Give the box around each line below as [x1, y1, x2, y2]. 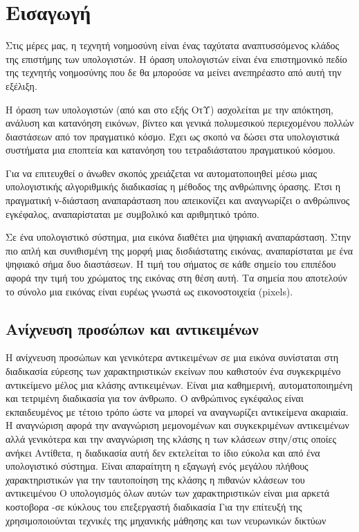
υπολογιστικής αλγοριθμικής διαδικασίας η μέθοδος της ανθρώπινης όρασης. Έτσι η [6, 179, 341, 194]
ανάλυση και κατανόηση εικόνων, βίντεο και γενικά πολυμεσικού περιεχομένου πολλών [6, 116, 354, 130]
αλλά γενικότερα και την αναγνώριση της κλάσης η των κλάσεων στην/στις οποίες [6, 431, 336, 446]
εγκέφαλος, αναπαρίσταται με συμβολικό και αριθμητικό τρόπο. [6, 206, 259, 221]
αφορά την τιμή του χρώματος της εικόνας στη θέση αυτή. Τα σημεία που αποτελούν [6, 270, 347, 285]
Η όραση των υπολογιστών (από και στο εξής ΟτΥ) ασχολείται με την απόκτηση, [6, 102, 333, 116]
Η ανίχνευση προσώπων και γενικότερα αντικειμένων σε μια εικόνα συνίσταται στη [6, 350, 339, 365]
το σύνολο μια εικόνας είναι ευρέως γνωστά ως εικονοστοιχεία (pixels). [6, 284, 293, 298]
